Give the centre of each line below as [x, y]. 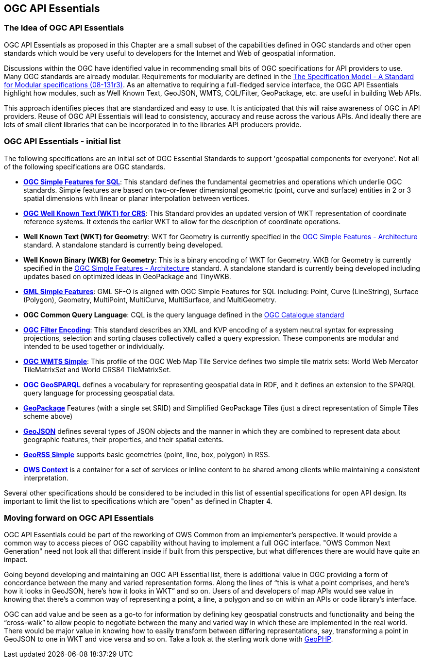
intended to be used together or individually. [94, 346]
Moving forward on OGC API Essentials [79, 518]
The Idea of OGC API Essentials [64, 28]
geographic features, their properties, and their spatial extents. [124, 439]
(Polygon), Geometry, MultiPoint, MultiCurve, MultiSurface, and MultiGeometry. [150, 299]
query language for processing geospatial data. [99, 393]
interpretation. [46, 478]
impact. [16, 560]
